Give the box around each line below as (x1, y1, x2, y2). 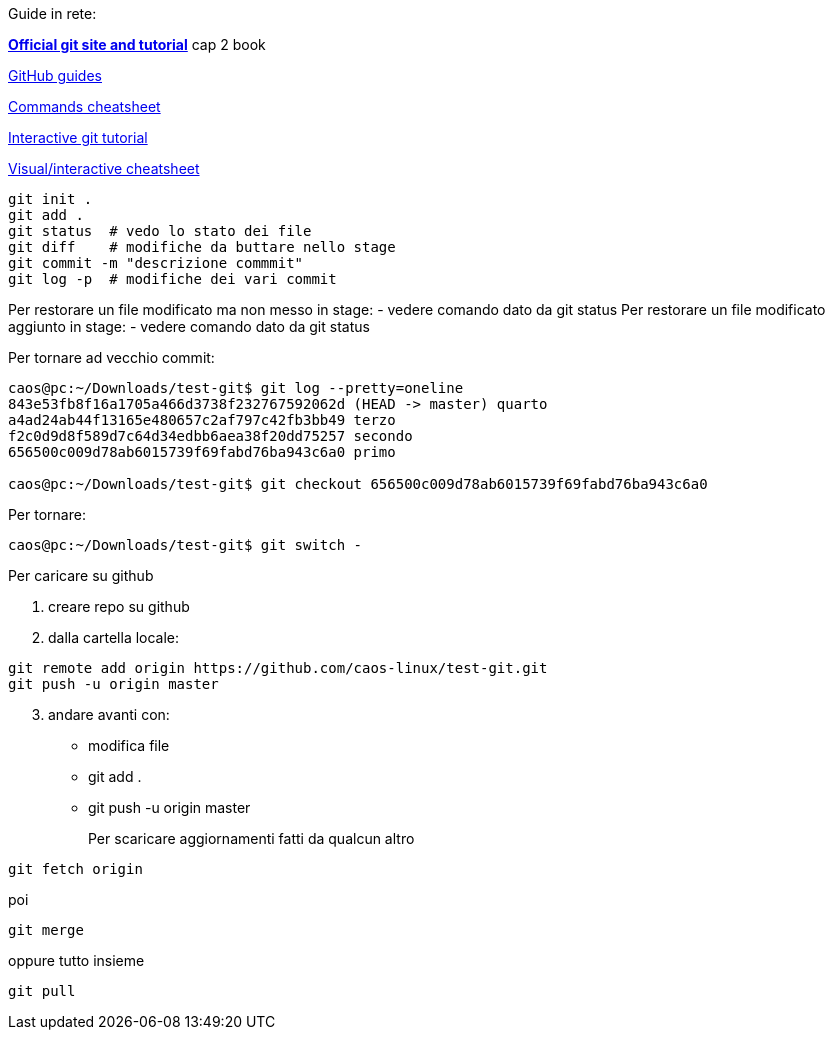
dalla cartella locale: (48, 629, 180, 646)
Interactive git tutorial (8, 129, 148, 146)
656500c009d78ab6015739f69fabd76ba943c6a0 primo (8, 444, 396, 460)
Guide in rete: (8, 5, 97, 22)
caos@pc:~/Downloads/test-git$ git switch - (8, 537, 363, 553)
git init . (8, 191, 93, 207)
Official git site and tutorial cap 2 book (8, 36, 266, 53)
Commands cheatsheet (8, 98, 161, 115)
